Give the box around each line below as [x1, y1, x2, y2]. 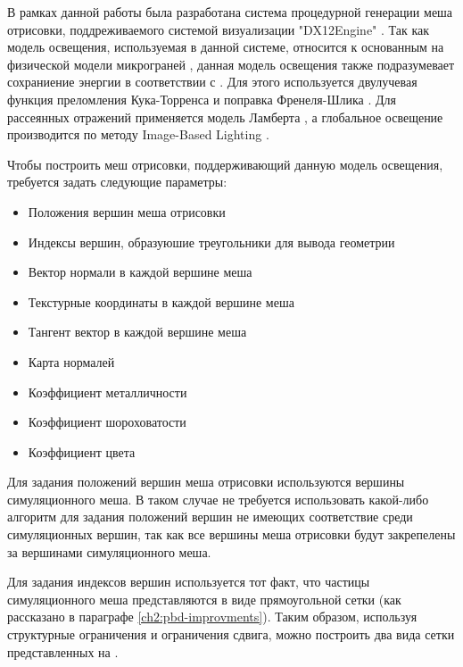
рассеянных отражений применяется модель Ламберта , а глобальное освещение [7, 107, 443, 126]
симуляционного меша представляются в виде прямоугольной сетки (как [7, 589, 401, 608]
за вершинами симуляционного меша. [7, 542, 211, 561]
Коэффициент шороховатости [28, 413, 186, 431]
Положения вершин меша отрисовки [28, 202, 226, 221]
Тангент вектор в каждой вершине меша [28, 322, 247, 341]
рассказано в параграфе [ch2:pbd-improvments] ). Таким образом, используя [7, 607, 418, 626]
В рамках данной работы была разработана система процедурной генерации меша [7, 3, 453, 21]
